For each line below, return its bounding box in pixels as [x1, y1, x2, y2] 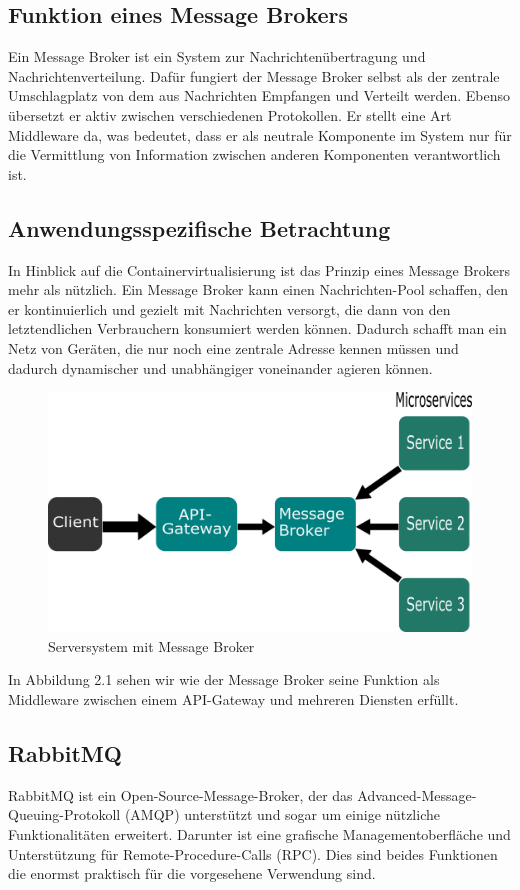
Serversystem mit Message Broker [48, 635, 255, 656]
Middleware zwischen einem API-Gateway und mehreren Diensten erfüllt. [8, 689, 459, 710]
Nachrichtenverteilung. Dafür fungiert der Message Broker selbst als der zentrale [8, 65, 500, 86]
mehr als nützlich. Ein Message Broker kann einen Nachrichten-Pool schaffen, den [8, 279, 508, 300]
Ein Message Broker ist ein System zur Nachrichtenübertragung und [8, 46, 426, 67]
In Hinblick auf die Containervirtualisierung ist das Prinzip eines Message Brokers [8, 259, 511, 280]
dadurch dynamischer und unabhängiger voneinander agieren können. [8, 357, 433, 378]
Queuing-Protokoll [8, 804, 121, 825]
